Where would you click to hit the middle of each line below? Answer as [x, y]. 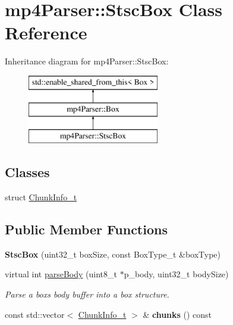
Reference [46, 32]
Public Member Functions [86, 229]
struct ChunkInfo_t [41, 197]
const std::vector [35, 314]
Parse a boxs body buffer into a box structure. [87, 294]
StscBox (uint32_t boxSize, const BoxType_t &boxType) [113, 254]
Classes [27, 172]
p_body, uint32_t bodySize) [176, 274]
